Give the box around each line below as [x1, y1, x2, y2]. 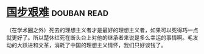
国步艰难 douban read [6, 5, 108, 19]
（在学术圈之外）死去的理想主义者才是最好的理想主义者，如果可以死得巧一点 [6, 26, 199, 34]
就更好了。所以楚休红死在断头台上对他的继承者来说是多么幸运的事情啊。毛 [6, 34, 193, 41]
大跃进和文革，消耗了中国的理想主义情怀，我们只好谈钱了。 [16, 41, 166, 49]
